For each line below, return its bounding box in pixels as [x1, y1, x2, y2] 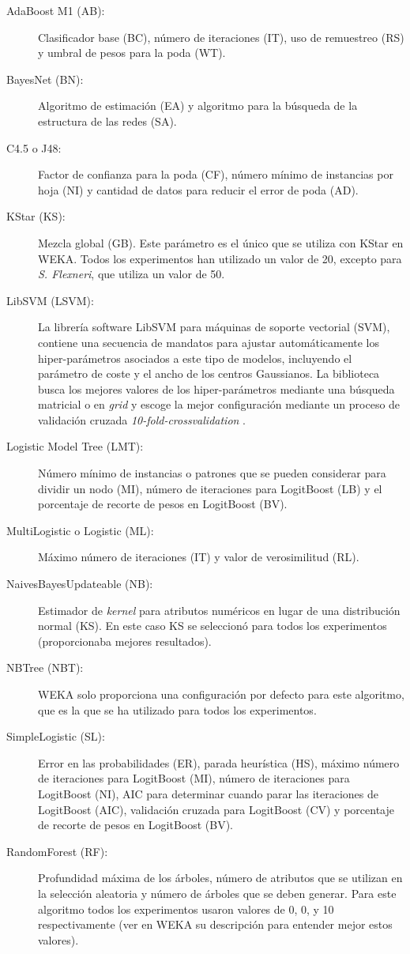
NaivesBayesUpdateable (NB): [6, 575, 153, 592]
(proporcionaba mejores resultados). [38, 632, 212, 649]
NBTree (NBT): [6, 659, 84, 676]
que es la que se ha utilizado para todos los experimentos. [38, 701, 317, 718]
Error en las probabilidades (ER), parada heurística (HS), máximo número [38, 754, 400, 771]
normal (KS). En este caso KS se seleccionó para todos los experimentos [38, 617, 387, 634]
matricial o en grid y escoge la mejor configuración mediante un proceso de [38, 396, 401, 413]
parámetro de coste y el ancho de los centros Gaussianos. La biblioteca [38, 365, 380, 382]
